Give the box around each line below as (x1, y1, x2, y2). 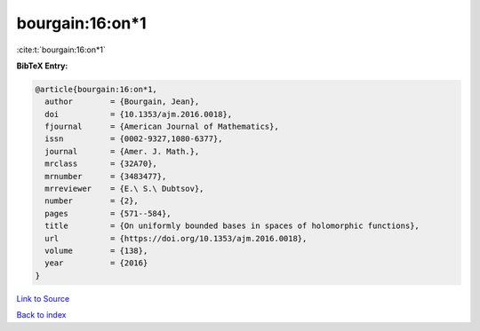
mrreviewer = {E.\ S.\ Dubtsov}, (44, 184, 204, 194)
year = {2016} (44, 258, 148, 268)
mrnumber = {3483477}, (44, 171, 167, 181)
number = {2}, (44, 196, 140, 206)
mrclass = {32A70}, (44, 159, 157, 169)
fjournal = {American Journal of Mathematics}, (44, 122, 279, 132)
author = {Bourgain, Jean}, (44, 97, 200, 106)
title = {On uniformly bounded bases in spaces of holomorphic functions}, (44, 221, 420, 231)
